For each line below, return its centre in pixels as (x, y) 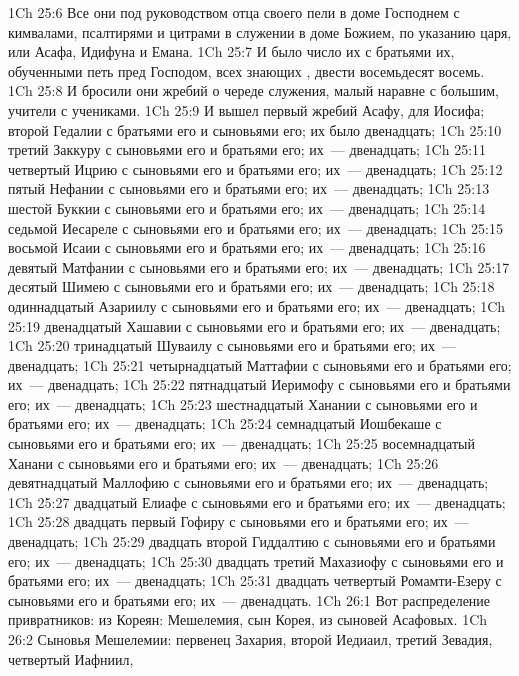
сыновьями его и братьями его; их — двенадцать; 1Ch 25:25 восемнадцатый (241, 443)
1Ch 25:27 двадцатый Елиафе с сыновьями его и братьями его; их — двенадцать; (257, 501)
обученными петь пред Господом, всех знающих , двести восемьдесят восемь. (246, 70)
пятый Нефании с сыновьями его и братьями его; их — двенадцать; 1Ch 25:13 (249, 188)
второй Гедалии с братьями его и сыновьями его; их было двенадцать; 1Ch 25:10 (255, 129)
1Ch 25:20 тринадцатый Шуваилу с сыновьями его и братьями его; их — (232, 345)
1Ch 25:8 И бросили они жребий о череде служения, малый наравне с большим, (253, 90)
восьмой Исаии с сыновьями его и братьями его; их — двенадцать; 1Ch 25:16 (247, 247)
